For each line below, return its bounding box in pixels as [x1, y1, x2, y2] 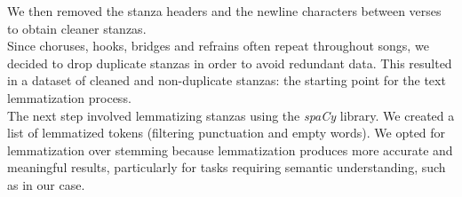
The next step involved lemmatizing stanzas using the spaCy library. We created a [7, 106, 455, 124]
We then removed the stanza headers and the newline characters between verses [7, 2, 442, 20]
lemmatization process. [7, 88, 131, 106]
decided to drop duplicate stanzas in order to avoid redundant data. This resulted [7, 53, 452, 72]
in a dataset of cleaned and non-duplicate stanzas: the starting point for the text [7, 71, 446, 90]
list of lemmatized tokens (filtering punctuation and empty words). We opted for [7, 123, 446, 142]
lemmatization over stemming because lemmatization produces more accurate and [7, 140, 453, 159]
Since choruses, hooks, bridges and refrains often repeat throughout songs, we [7, 36, 429, 55]
